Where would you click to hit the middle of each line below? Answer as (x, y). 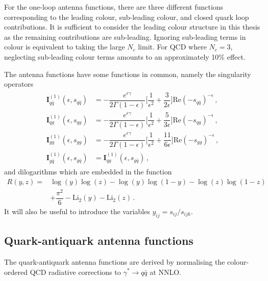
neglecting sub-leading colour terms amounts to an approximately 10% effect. (125, 56)
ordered (16, 272)
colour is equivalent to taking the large (65, 47)
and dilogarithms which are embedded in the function (88, 172)
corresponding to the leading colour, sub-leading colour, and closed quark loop (127, 17)
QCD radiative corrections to (75, 272)
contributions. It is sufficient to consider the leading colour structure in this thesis (132, 27)
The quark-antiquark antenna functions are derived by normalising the (115, 261)
